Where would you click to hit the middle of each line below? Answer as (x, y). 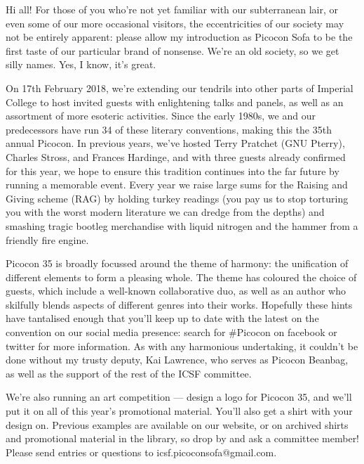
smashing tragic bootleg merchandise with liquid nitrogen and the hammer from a (182, 225)
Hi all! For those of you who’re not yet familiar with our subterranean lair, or (172, 9)
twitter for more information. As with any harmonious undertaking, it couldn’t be (182, 346)
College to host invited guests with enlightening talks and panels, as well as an (175, 102)
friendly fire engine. (47, 239)
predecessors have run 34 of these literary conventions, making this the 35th (169, 129)
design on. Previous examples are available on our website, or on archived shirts (177, 424)
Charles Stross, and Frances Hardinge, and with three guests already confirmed (176, 156)
